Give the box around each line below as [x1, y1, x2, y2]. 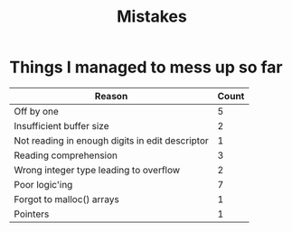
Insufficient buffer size [14, 119, 109, 132]
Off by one [14, 105, 59, 117]
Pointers [14, 208, 50, 220]
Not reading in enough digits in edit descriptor [14, 134, 210, 146]
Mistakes [117, 6, 187, 27]
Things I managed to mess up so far [9, 57, 283, 78]
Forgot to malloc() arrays [14, 192, 119, 205]
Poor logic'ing [14, 178, 73, 190]
